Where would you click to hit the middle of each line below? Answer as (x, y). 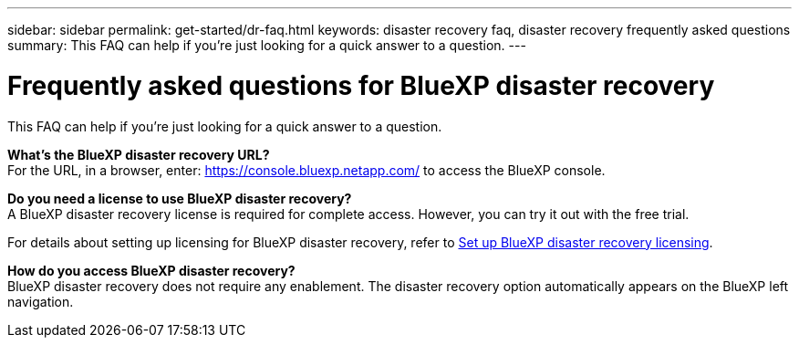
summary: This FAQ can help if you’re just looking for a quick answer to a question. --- (267, 45)
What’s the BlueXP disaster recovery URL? (139, 154)
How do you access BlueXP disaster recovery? (151, 270)
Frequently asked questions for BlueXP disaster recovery (361, 85)
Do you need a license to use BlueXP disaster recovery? (180, 198)
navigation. (41, 301)
